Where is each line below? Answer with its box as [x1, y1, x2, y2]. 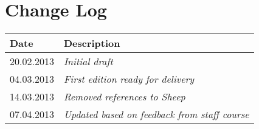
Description [63, 36, 120, 51]
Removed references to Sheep [63, 89, 185, 104]
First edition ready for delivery [63, 72, 195, 86]
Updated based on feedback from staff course [63, 107, 249, 122]
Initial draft [63, 54, 113, 69]
